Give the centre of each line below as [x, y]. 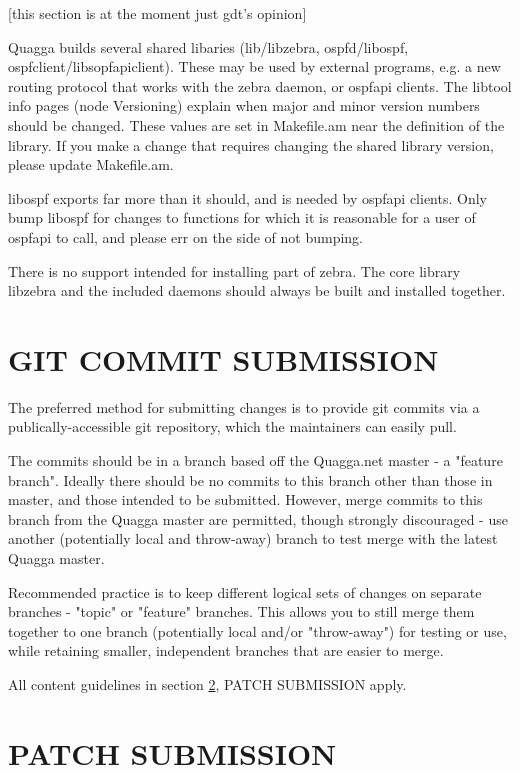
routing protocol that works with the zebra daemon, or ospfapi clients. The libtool [260, 85]
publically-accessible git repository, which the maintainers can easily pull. [232, 426]
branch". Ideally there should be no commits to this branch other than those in [250, 479]
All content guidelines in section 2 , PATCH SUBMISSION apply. [207, 683]
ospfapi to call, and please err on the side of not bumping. [185, 236]
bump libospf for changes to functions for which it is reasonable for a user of [242, 217]
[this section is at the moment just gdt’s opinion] [157, 13]
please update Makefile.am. [91, 164]
